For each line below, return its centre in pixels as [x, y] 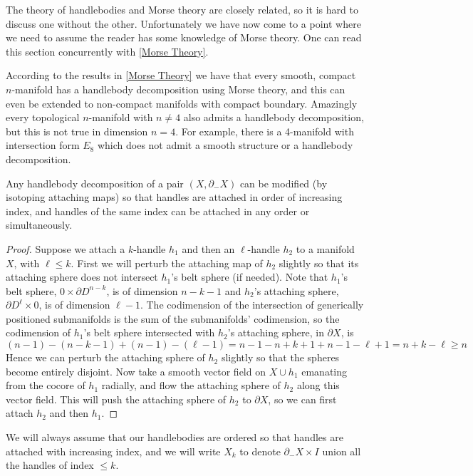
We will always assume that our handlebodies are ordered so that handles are [175, 437]
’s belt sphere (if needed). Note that [250, 277]
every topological [43, 117]
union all [342, 451]
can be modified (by [284, 183]
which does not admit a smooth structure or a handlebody [225, 145]
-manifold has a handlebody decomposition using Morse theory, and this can [178, 89]
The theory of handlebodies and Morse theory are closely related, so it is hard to [182, 9]
